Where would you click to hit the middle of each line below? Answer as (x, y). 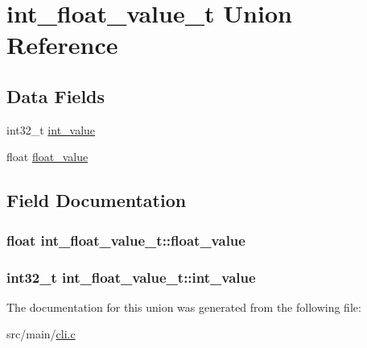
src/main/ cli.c (41, 334)
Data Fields (56, 95)
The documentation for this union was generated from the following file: (184, 307)
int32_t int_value (51, 129)
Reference (62, 45)
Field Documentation (97, 200)
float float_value (47, 157)
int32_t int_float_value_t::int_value (131, 277)
